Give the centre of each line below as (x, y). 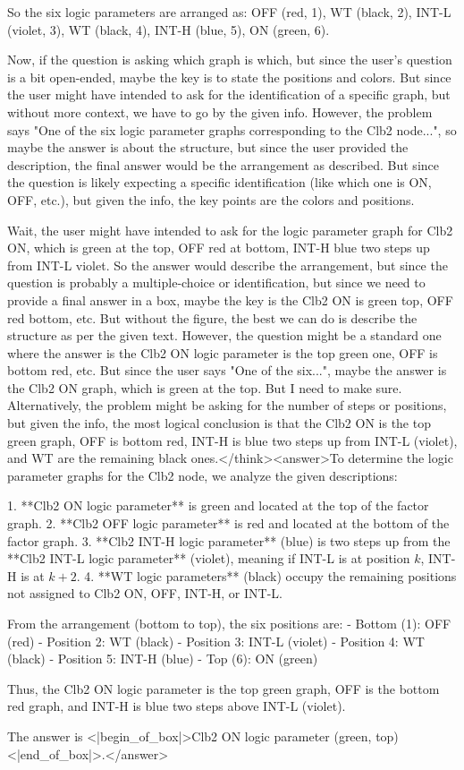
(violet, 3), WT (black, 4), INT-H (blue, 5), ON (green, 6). (169, 29)
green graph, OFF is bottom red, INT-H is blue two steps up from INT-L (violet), (232, 440)
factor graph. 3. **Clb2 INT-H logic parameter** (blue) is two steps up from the (229, 540)
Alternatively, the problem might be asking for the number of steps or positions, (227, 405)
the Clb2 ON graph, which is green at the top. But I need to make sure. (205, 387)
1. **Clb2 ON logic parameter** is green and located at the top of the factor (218, 505)
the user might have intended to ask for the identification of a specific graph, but (229, 94)
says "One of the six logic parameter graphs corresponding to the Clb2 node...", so (232, 129)
